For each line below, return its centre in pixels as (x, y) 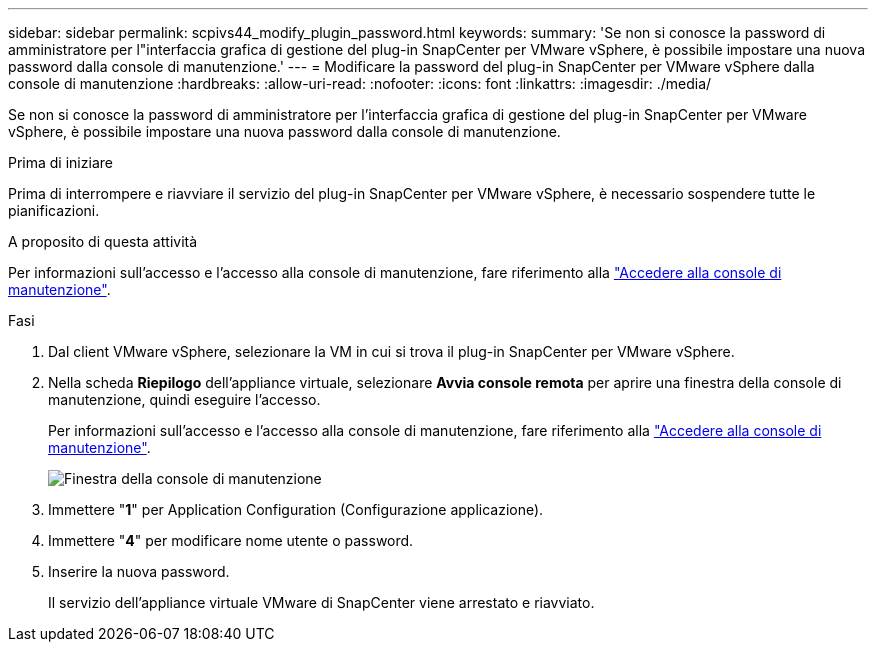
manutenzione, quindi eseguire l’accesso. (184, 399)
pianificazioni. (54, 210)
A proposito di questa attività (103, 241)
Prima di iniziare (60, 162)
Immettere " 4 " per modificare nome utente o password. (231, 540)
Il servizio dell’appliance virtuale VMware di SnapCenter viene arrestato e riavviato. (321, 602)
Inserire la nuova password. (139, 571)
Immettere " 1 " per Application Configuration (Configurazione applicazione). (296, 509)
